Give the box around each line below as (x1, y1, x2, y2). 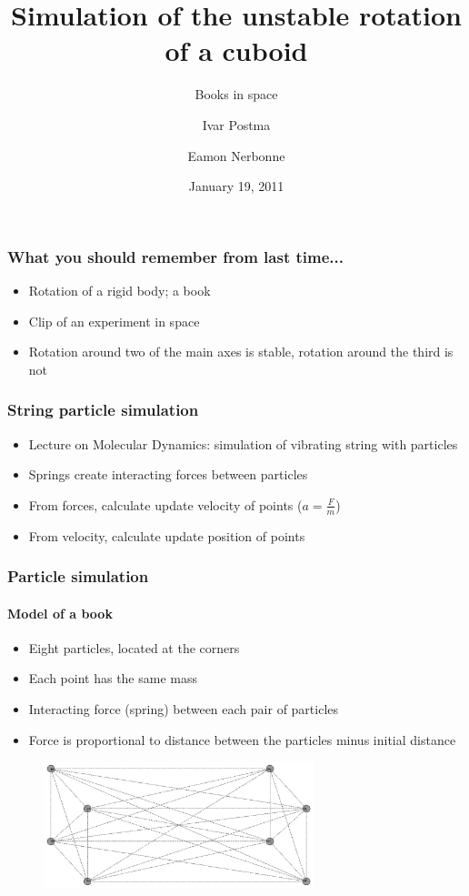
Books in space (195, 85, 278, 104)
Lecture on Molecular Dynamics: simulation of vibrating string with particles (28, 434, 458, 453)
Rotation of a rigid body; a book (28, 280, 211, 299)
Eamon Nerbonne (187, 146, 285, 165)
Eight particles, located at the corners (28, 638, 240, 657)
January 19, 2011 (188, 176, 284, 196)
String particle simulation (7, 398, 199, 421)
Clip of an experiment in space (28, 311, 200, 330)
